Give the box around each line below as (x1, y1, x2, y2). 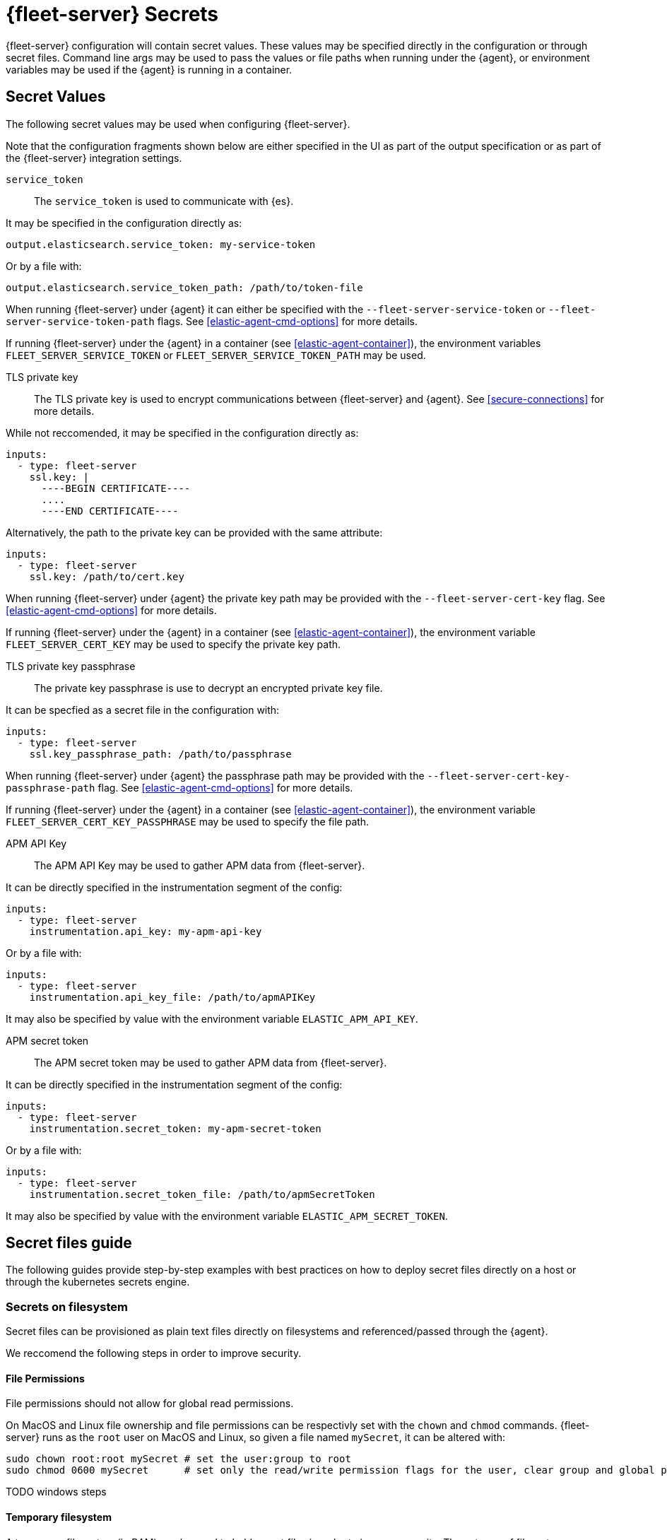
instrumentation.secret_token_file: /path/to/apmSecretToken (29, 1188, 375, 1200)
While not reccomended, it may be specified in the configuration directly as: (6, 426, 359, 439)
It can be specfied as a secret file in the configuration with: (6, 703, 280, 716)
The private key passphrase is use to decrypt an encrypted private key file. (34, 681, 383, 694)
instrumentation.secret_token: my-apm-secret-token (29, 1122, 321, 1134)
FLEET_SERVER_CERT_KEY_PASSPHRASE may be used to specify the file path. (6, 815, 370, 828)
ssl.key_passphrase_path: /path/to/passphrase (29, 748, 292, 760)
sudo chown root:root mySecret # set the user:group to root (6, 1453, 351, 1465)
